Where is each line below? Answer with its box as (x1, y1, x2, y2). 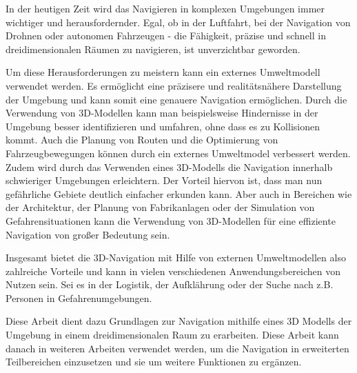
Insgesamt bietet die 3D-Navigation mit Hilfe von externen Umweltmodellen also (6, 250, 346, 265)
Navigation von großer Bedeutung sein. (6, 227, 170, 241)
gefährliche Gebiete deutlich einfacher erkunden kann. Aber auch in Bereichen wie (6, 186, 352, 201)
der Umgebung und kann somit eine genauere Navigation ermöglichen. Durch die (6, 92, 347, 106)
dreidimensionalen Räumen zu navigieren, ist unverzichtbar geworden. (6, 41, 300, 56)
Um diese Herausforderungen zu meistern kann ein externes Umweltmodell (6, 65, 320, 79)
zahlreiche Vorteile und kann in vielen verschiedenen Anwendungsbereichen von (6, 263, 341, 278)
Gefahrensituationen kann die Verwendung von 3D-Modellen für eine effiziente (6, 213, 336, 228)
